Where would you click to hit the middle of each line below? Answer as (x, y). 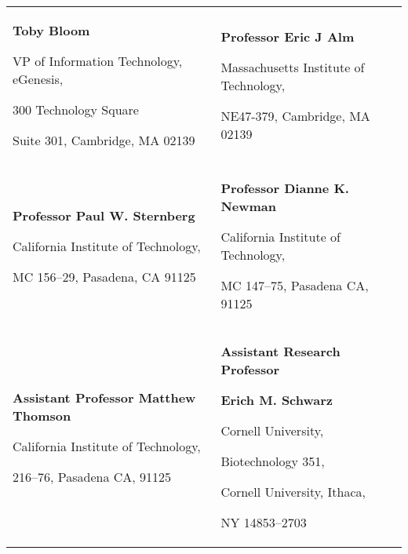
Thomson (42, 415)
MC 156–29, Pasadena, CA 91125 (104, 276)
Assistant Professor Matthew (104, 397)
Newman (248, 206)
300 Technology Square (76, 109)
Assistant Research (280, 351)
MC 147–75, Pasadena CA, (295, 285)
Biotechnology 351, (273, 461)
